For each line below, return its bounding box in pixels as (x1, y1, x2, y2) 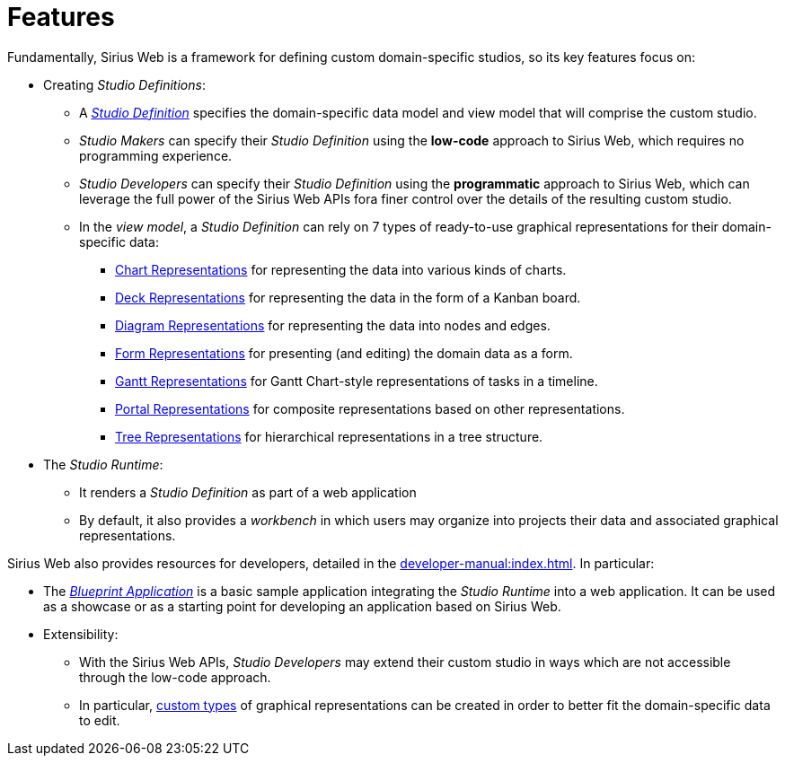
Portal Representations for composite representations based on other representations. (115, 400, 625, 417)
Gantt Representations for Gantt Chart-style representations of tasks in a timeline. (115, 373, 598, 389)
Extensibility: (43, 626, 119, 642)
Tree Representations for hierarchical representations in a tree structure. (115, 428, 543, 444)
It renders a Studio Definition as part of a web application (79, 484, 417, 500)
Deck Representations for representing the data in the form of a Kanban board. (115, 289, 581, 305)
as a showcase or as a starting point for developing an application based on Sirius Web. (43, 598, 561, 614)
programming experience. (79, 147, 233, 163)
